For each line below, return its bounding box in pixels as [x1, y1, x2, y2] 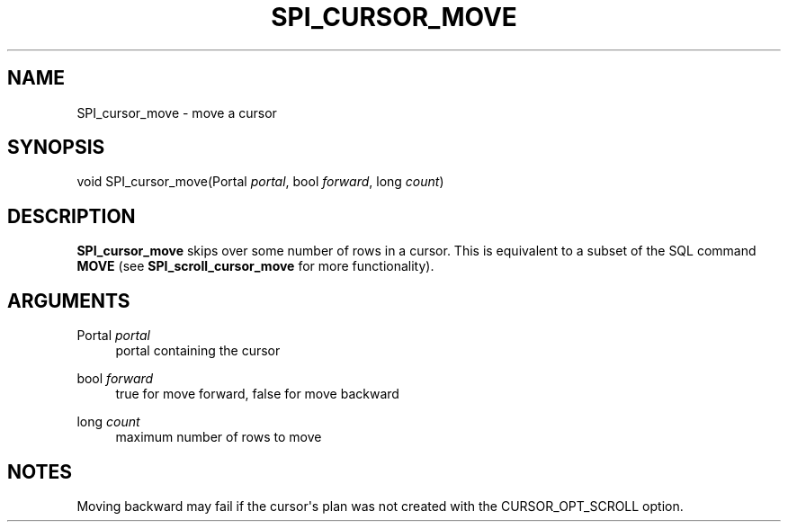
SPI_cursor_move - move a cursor [76, 104, 277, 121]
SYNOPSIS [7, 136, 105, 159]
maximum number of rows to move [115, 429, 322, 445]
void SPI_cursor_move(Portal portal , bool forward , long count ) [76, 174, 444, 190]
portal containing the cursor [115, 343, 281, 359]
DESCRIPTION [7, 204, 136, 228]
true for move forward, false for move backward [115, 386, 399, 402]
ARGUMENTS [7, 289, 130, 312]
